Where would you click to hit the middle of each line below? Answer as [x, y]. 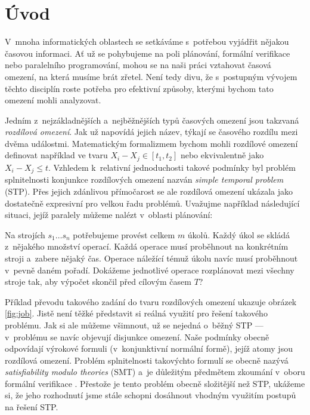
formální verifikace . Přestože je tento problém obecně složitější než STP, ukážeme [155, 383]
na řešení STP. [32, 407]
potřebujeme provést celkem [124, 234]
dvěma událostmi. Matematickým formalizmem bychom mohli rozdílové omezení [151, 143]
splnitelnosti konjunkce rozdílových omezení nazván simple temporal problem [144, 179]
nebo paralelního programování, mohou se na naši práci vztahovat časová [138, 65]
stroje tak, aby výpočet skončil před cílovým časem [98, 282]
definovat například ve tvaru [56, 155]
